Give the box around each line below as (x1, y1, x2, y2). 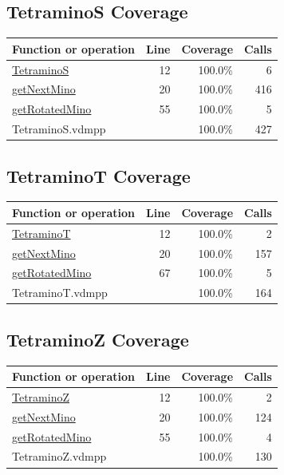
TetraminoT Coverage (6, 163, 191, 188)
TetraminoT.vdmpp (12, 284, 108, 301)
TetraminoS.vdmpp (12, 121, 106, 137)
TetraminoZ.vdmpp (12, 448, 107, 465)
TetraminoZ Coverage (6, 327, 189, 351)
